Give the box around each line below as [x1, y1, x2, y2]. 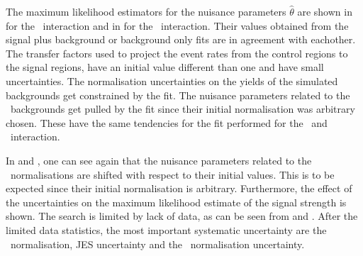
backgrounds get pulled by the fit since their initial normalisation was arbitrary [10, 101, 355, 116]
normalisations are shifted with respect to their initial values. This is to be [10, 167, 335, 182]
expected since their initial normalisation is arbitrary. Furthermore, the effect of [6, 181, 352, 196]
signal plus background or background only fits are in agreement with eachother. [6, 32, 356, 47]
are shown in [297, 4, 352, 18]
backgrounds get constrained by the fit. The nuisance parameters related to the [6, 87, 350, 102]
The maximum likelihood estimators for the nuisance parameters [6, 4, 286, 18]
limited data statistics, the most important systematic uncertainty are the [6, 222, 327, 237]
